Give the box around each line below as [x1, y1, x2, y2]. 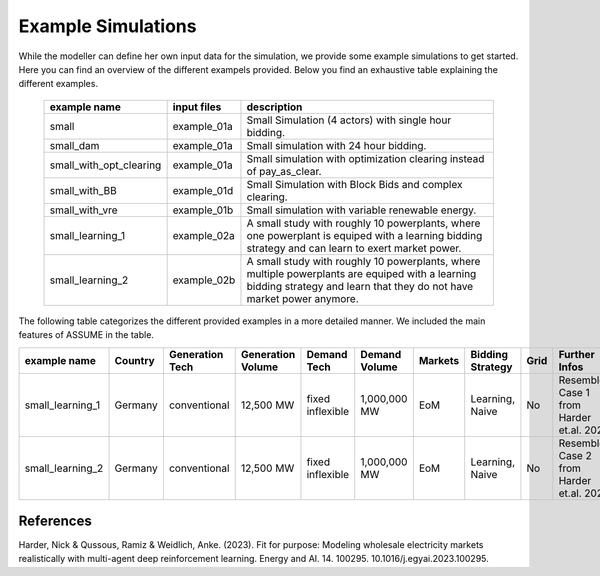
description [246, 100, 303, 114]
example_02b [172, 273, 236, 287]
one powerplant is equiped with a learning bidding [246, 228, 483, 242]
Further [558, 347, 595, 361]
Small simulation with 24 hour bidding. [246, 138, 427, 152]
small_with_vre [49, 203, 118, 217]
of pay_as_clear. [246, 164, 322, 178]
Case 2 [558, 448, 592, 462]
